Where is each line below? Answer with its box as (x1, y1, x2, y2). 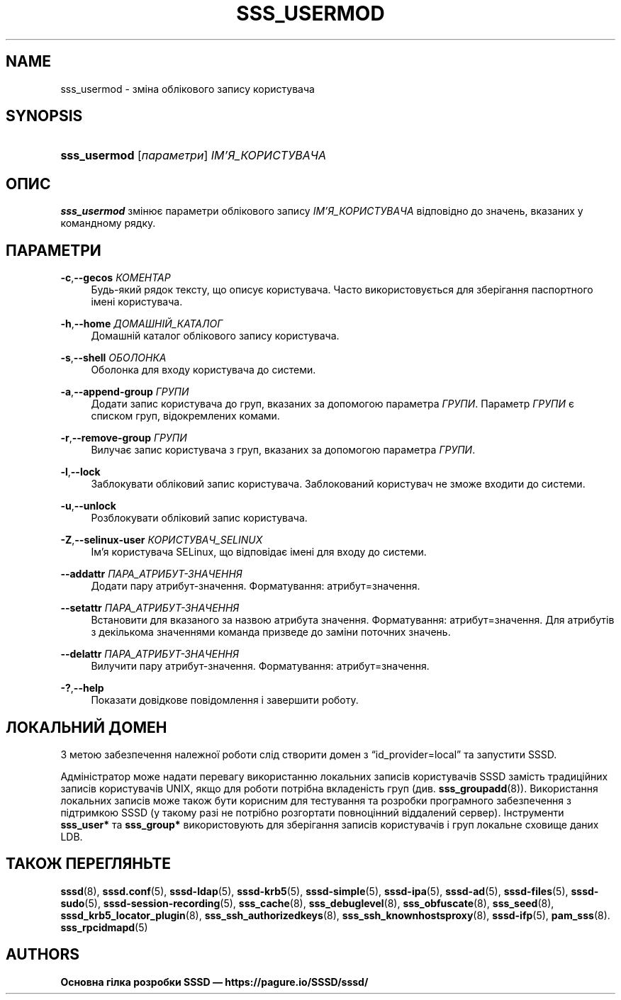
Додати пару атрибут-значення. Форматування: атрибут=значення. (91, 580, 420, 592)
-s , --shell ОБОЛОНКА (60, 352, 167, 364)
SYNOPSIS (6, 107, 83, 125)
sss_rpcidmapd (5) (60, 921, 148, 933)
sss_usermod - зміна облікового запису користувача (60, 82, 315, 95)
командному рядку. (60, 217, 156, 230)
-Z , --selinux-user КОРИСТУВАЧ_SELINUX (60, 534, 263, 546)
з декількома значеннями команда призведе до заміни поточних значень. (91, 626, 451, 639)
